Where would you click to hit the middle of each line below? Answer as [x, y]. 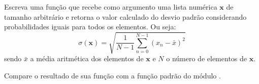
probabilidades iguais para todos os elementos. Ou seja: [90, 27]
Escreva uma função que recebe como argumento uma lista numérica [111, 7]
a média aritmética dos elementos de [87, 58]
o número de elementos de [207, 58]
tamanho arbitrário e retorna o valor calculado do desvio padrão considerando [125, 16]
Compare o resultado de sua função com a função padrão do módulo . [112, 75]
